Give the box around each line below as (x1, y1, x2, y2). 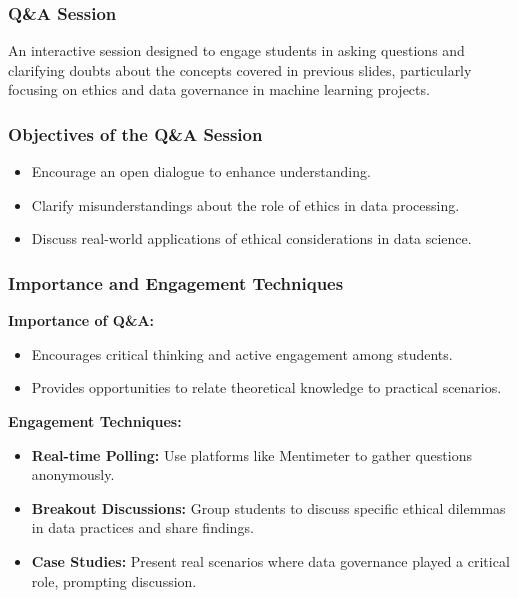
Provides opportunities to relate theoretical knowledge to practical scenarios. (31, 377, 502, 398)
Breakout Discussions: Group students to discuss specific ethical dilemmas (31, 497, 506, 518)
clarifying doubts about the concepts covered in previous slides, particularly (8, 59, 472, 80)
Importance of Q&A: (8, 310, 155, 331)
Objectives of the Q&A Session (8, 121, 263, 146)
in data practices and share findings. (31, 517, 254, 538)
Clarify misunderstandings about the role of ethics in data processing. (31, 194, 460, 215)
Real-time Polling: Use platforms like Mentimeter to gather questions (31, 444, 472, 465)
